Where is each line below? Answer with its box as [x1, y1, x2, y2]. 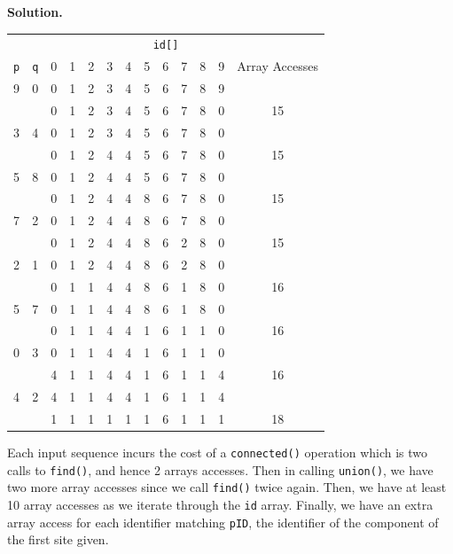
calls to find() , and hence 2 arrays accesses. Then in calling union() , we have [7, 460, 433, 479]
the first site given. [7, 530, 109, 549]
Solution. [7, 3, 63, 20]
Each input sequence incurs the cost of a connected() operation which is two [7, 442, 428, 461]
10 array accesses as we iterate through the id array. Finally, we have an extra [7, 495, 433, 513]
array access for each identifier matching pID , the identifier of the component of [7, 512, 439, 531]
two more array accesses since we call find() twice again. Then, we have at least [7, 478, 447, 496]
